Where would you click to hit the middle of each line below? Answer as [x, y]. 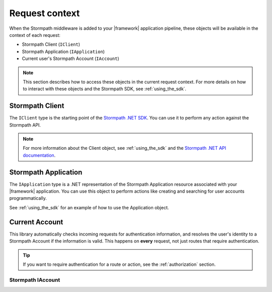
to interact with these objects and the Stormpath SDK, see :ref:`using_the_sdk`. [105, 89]
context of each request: [35, 35]
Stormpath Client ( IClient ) [51, 44]
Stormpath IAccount [35, 280]
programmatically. [28, 198]
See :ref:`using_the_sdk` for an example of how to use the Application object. [89, 207]
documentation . [39, 155]
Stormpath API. [25, 125]
